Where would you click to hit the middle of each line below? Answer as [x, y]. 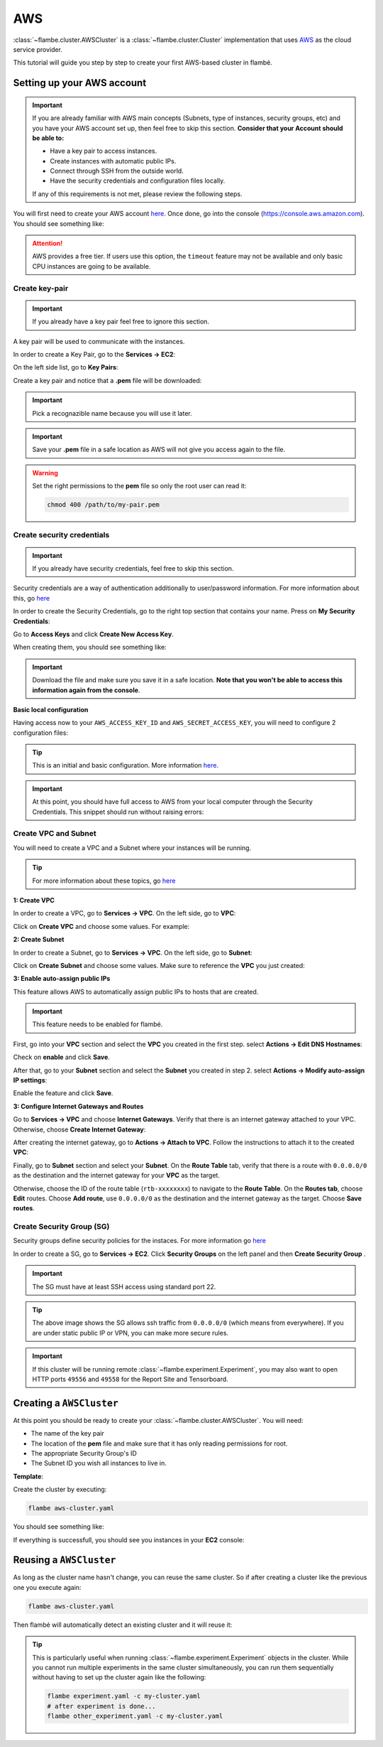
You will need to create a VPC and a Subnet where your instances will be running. [132, 848]
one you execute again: [47, 1587]
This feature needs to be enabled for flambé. [98, 1024]
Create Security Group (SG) [61, 1227]
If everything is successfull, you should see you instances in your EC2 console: [129, 1539]
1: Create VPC [34, 900]
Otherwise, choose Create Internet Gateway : [79, 1129]
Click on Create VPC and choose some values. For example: [101, 926]
